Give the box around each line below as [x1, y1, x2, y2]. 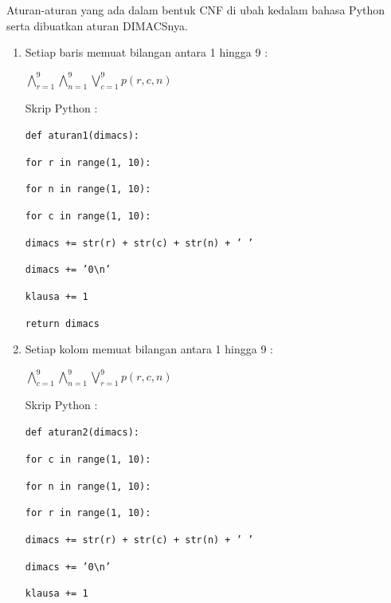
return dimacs [25, 317, 100, 329]
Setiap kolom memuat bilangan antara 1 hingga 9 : [25, 341, 273, 357]
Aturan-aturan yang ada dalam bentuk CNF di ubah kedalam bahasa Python [6, 2, 385, 18]
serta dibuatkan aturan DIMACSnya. [6, 17, 188, 33]
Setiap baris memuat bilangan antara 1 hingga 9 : [25, 44, 268, 61]
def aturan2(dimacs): [25, 427, 139, 439]
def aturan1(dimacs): [25, 130, 139, 142]
